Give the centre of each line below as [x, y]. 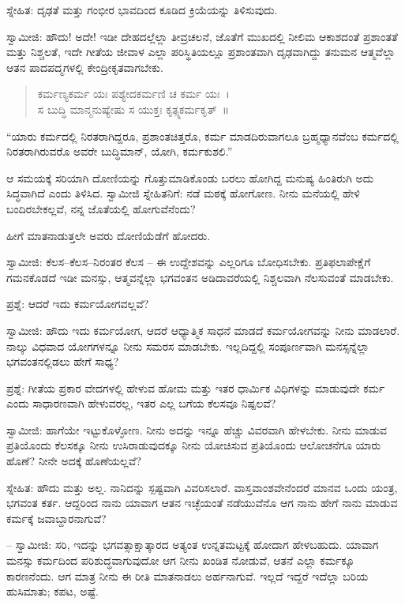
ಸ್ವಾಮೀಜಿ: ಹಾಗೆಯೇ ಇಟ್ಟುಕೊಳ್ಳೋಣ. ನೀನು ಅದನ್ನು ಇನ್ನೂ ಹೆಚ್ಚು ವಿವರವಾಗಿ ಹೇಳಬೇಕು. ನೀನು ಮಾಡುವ [197, 429]
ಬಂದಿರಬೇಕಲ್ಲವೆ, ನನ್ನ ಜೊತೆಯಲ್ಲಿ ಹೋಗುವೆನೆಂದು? [101, 208]
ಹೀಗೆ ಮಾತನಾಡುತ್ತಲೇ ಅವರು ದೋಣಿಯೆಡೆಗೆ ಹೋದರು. [109, 235]
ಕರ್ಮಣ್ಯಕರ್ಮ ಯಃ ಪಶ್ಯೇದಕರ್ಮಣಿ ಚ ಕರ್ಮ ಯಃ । [133, 94]
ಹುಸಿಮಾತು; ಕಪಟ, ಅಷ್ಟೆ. [52, 591]
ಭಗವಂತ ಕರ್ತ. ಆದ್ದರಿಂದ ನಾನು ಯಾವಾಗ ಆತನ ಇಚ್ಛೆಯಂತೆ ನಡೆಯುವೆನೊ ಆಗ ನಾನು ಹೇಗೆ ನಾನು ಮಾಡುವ [202, 503]
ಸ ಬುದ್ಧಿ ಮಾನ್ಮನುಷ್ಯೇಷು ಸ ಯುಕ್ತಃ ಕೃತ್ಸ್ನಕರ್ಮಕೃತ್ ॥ [133, 109]
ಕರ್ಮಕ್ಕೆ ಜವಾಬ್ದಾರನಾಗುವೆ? [56, 518]
